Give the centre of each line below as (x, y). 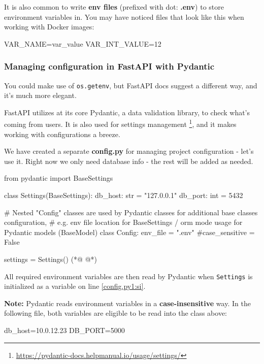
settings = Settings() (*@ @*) (51, 259)
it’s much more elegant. (40, 95)
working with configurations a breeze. (62, 134)
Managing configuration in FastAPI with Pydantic (109, 66)
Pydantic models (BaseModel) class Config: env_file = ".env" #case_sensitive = (129, 232)
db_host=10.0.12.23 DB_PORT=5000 (64, 330)
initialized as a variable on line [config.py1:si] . (75, 286)
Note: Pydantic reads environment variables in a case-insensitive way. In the (127, 303)
